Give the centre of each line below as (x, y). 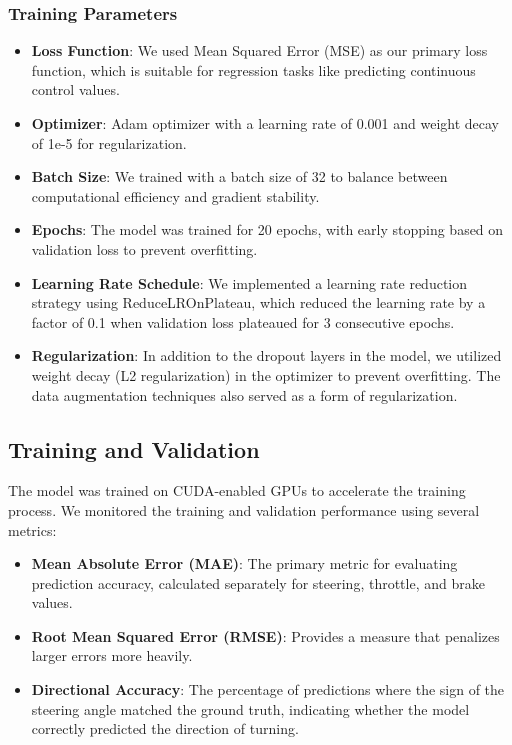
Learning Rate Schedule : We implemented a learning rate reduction (249, 282)
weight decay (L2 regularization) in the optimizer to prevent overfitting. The (266, 374)
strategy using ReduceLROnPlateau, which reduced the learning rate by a (258, 302)
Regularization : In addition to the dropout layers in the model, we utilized (266, 355)
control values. (75, 89)
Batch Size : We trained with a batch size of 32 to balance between (239, 176)
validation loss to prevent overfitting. (144, 248)
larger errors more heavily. (112, 655)
